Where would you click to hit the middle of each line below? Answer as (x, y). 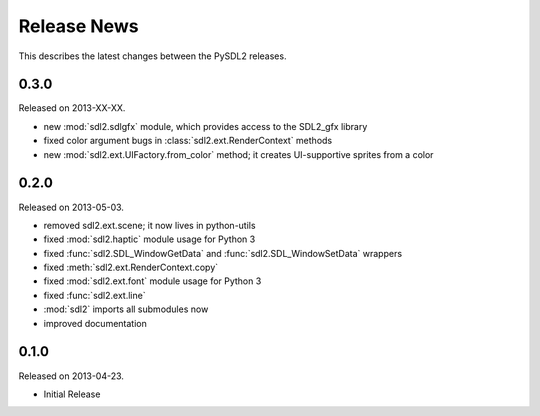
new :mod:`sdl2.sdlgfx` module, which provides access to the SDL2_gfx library (205, 126)
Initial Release (72, 394)
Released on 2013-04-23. (71, 376)
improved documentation (95, 323)
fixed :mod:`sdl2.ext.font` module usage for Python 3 (152, 281)
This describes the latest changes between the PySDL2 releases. (152, 56)
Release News (78, 26)
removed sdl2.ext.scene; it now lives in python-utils (149, 225)
